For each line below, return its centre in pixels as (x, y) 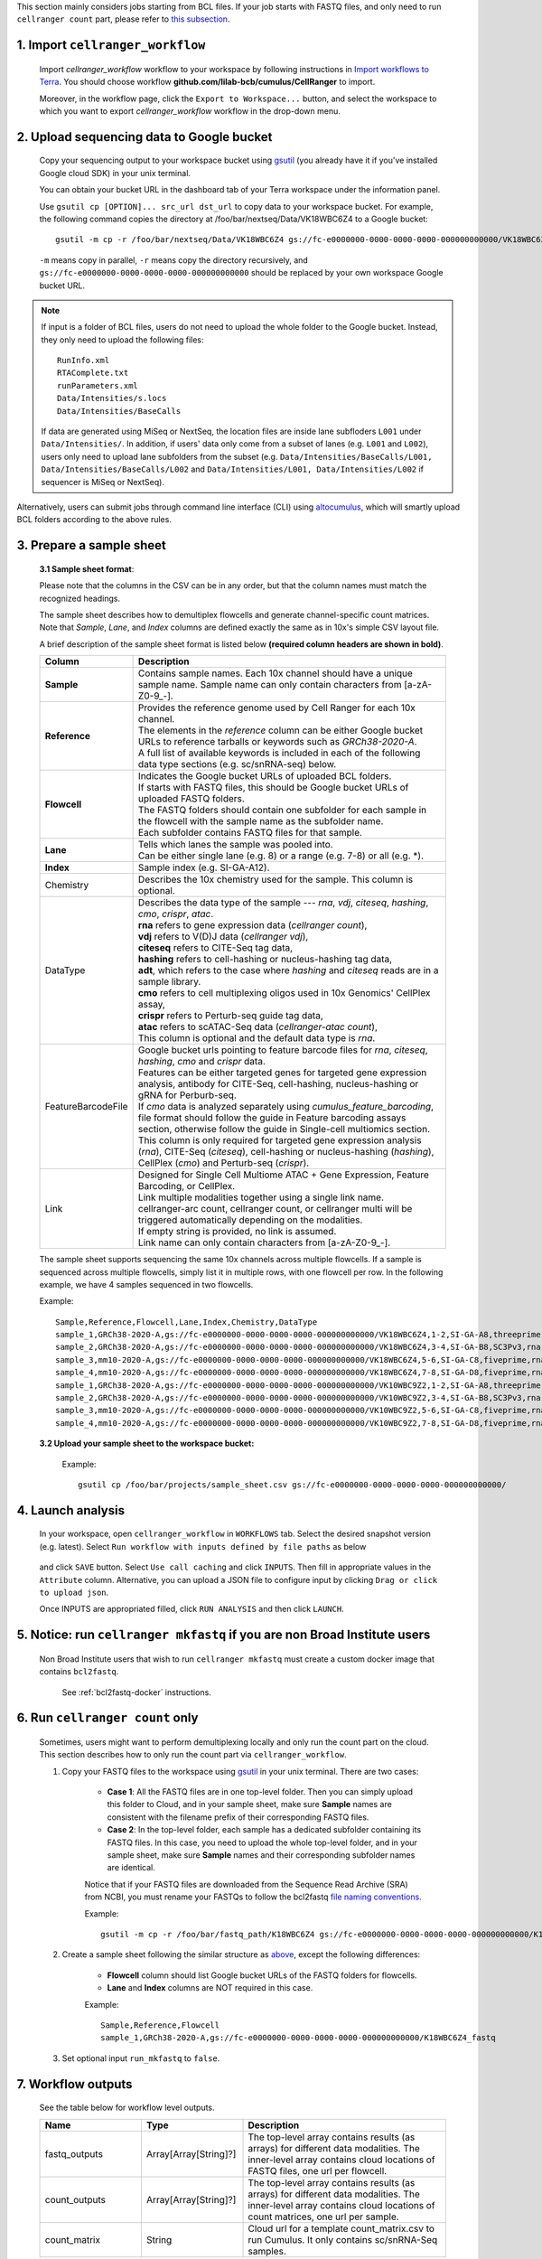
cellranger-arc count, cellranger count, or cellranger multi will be (275, 1209)
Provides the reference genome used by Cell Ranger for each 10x (276, 708)
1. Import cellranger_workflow (111, 45)
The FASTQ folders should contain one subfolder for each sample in (282, 811)
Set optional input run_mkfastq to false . (141, 2058)
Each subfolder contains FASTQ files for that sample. (250, 833)
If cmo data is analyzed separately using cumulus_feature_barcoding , (285, 1107)
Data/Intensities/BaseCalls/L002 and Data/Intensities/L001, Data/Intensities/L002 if (233, 469)
